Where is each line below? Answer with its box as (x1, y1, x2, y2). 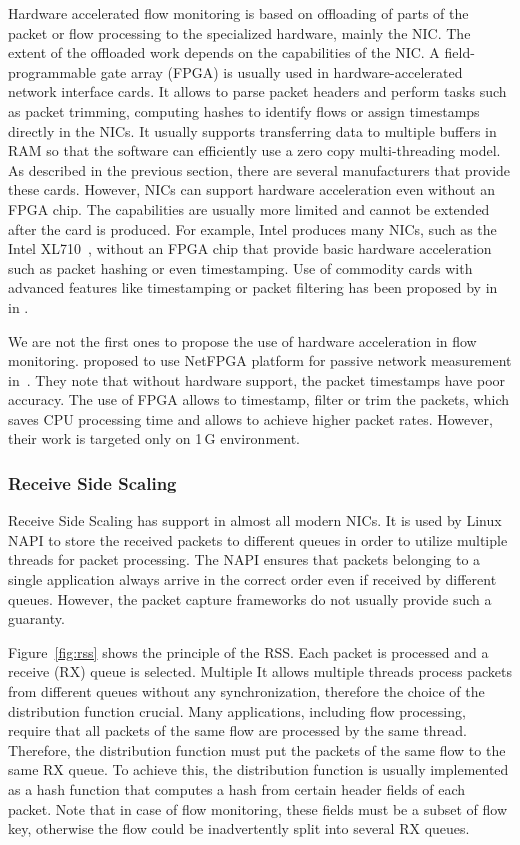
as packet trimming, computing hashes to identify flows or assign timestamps (8, 100, 480, 121)
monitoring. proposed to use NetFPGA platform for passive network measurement (8, 350, 512, 371)
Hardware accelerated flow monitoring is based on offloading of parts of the (8, 3, 469, 23)
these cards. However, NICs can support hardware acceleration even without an (8, 179, 496, 200)
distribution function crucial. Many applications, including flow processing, (8, 700, 466, 721)
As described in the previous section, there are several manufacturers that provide (8, 159, 511, 180)
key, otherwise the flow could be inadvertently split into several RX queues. (8, 818, 470, 839)
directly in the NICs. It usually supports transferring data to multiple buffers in (8, 120, 497, 141)
